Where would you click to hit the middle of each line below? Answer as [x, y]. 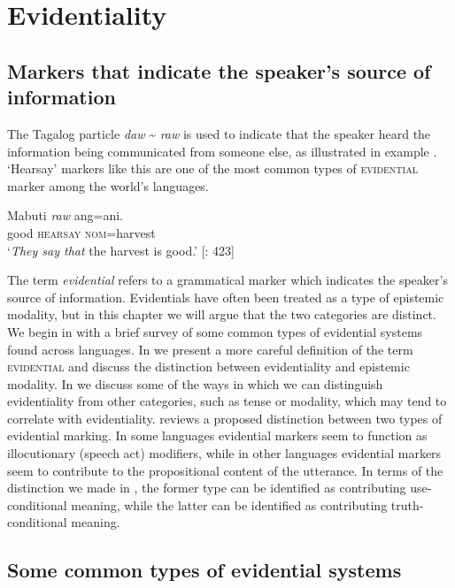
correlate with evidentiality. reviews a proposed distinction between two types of [225, 418]
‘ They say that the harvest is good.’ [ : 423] [121, 250]
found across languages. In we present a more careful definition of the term [210, 349]
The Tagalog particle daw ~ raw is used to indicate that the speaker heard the [219, 133]
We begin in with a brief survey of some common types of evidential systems [215, 331]
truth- [407, 504]
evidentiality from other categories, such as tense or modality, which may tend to [227, 401]
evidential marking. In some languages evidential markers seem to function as [217, 435]
